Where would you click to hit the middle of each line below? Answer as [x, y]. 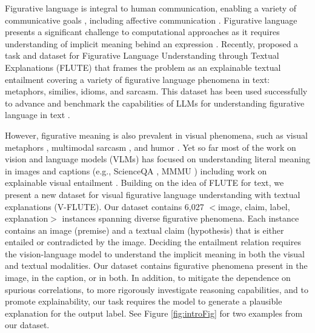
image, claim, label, [254, 206]
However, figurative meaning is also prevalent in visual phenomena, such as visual [156, 135]
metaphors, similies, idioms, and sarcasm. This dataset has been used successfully [156, 91]
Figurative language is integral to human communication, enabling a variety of [151, 8]
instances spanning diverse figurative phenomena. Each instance [181, 218]
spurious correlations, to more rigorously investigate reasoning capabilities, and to [157, 289]
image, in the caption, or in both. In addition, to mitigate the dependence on [148, 278]
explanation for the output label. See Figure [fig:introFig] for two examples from [154, 313]
